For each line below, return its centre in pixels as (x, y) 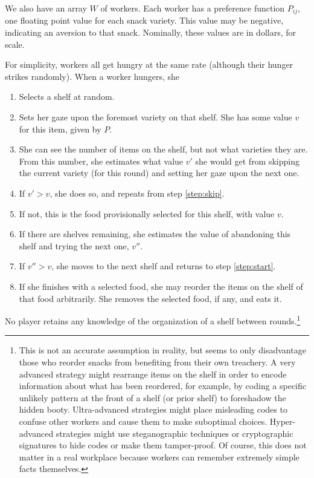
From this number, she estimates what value (101, 161)
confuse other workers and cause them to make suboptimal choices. (143, 421)
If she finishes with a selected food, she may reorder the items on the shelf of (161, 286)
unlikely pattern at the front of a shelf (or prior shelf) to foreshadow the (152, 397)
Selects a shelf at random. (67, 97)
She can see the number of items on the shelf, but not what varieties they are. (163, 149)
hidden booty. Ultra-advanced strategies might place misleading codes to (153, 409)
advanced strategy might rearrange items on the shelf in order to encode (153, 374)
